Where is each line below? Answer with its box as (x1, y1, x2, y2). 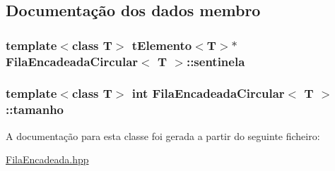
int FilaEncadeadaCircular (131, 84, 285, 102)
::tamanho (6, 101, 64, 118)
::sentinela (186, 52, 245, 70)
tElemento (131, 36, 192, 53)
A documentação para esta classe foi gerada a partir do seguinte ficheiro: (6, 128, 320, 143)
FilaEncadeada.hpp (6, 152, 89, 167)
